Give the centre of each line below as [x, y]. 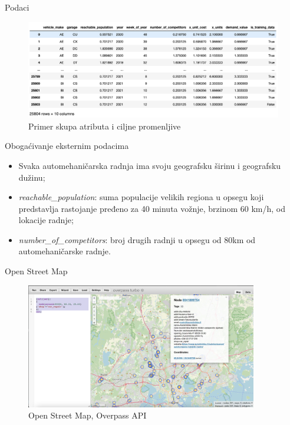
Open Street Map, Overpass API [88, 415]
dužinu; [32, 177]
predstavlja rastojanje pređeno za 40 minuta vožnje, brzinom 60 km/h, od [152, 208]
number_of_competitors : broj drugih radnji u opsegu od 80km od [137, 239]
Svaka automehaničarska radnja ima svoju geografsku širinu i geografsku [150, 165]
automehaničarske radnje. [65, 251]
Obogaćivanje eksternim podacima [67, 146]
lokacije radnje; [46, 220]
